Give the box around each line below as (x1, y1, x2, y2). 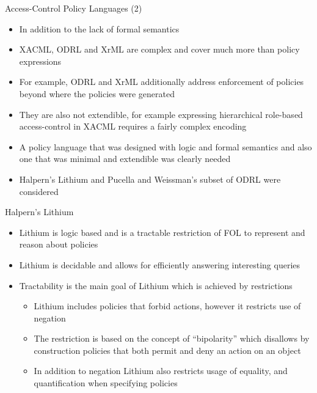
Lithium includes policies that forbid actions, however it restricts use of (34, 299, 301, 312)
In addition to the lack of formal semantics (19, 22, 180, 35)
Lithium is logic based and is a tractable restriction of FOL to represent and (19, 226, 305, 238)
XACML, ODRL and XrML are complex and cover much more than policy (19, 43, 300, 56)
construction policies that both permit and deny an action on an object (34, 343, 301, 356)
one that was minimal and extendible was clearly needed (19, 152, 231, 165)
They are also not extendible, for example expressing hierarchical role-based (19, 108, 303, 120)
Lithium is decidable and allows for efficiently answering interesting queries (19, 258, 301, 271)
